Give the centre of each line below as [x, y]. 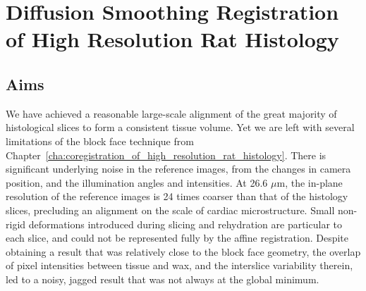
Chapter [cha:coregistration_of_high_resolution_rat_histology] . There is [166, 155]
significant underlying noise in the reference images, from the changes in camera [178, 169]
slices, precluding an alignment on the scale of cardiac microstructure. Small [170, 210]
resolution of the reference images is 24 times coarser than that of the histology [177, 196]
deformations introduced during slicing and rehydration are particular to [185, 224]
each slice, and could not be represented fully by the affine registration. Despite [177, 238]
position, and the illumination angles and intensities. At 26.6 [137, 182]
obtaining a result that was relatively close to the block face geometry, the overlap [183, 251]
